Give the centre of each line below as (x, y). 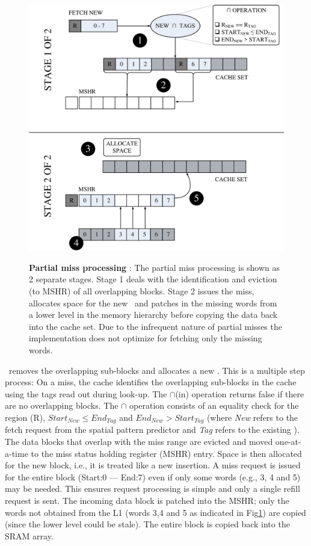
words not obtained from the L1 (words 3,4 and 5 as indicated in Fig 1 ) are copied (155, 512)
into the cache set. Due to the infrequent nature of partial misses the (155, 326)
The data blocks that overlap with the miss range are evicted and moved (139, 442)
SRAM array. (29, 535)
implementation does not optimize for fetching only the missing (146, 338)
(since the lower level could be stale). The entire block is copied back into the (147, 524)
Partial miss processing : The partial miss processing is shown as (155, 267)
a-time (17, 453)
